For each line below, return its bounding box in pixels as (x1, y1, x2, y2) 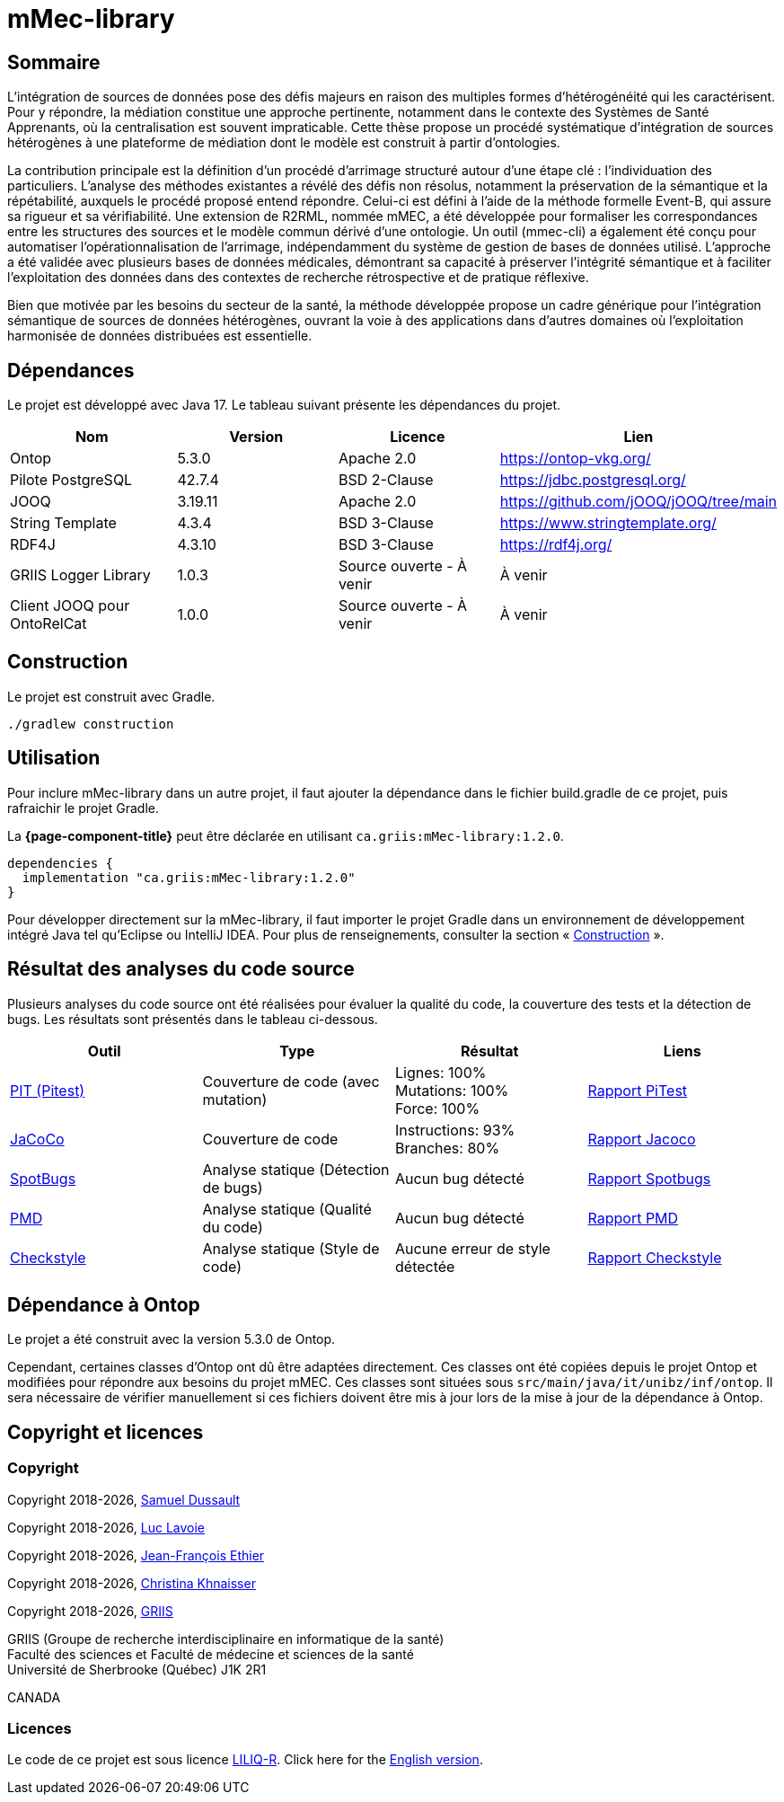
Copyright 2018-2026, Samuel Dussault (7, 1491, 241, 1507)
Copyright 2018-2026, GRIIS (7, 1603, 173, 1619)
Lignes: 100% (395, 1063, 487, 1082)
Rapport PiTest (587, 1081, 688, 1100)
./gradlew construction (7, 716, 174, 731)
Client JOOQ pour (10, 596, 130, 615)
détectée (395, 1257, 455, 1276)
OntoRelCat (10, 614, 87, 633)
